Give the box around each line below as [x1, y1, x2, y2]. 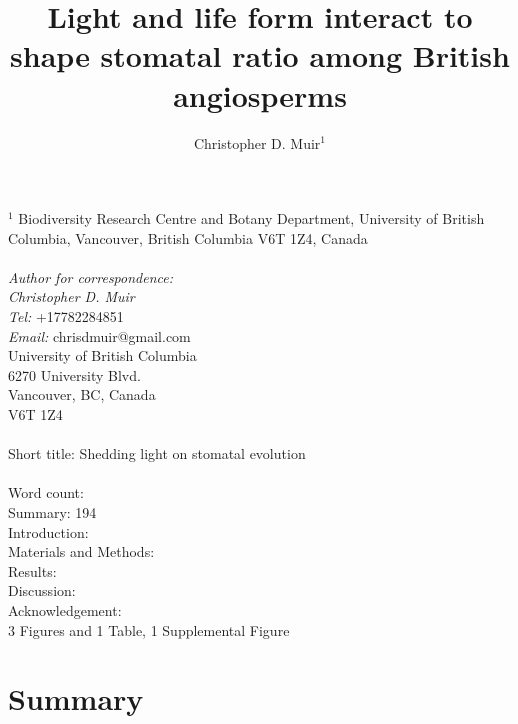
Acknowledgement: [8, 599, 122, 620]
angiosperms [173, 74, 347, 115]
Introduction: [8, 521, 89, 542]
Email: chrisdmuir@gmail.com [8, 325, 191, 346]
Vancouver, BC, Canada [8, 384, 156, 405]
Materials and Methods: [8, 541, 155, 562]
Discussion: [8, 580, 76, 601]
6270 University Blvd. [8, 364, 141, 385]
